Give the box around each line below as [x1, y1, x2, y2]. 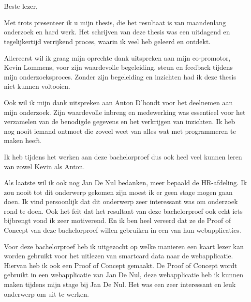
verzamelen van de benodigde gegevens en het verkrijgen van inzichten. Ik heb [4, 116, 235, 127]
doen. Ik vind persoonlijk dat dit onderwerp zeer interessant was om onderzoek [4, 196, 238, 207]
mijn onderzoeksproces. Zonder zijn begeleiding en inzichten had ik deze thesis [4, 71, 236, 81]
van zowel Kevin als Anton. [4, 161, 85, 171]
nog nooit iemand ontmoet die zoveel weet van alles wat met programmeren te [4, 126, 236, 136]
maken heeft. [4, 135, 42, 145]
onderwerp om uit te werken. [4, 288, 89, 299]
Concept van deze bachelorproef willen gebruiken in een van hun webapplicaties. [4, 225, 241, 235]
